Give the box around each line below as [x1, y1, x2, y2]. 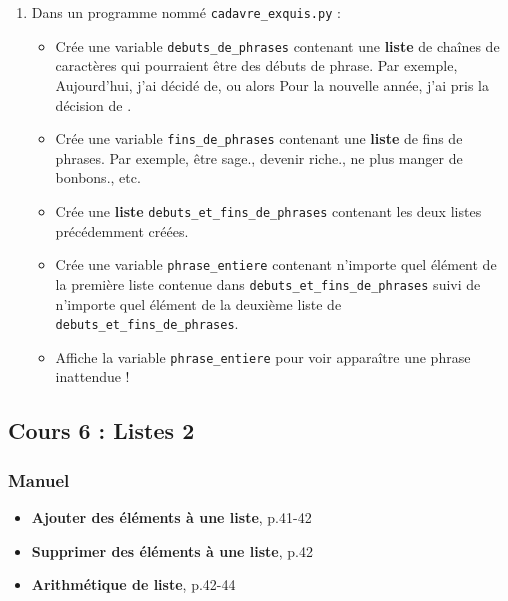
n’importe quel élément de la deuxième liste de [55, 293, 342, 314]
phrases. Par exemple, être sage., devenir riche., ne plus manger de [55, 147, 463, 168]
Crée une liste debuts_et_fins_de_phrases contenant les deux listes [55, 200, 482, 221]
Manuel [8, 467, 70, 492]
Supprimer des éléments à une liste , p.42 [31, 540, 313, 561]
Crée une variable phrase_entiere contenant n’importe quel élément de [55, 254, 497, 275]
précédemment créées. [55, 220, 189, 241]
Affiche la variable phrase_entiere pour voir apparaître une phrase [55, 346, 471, 367]
